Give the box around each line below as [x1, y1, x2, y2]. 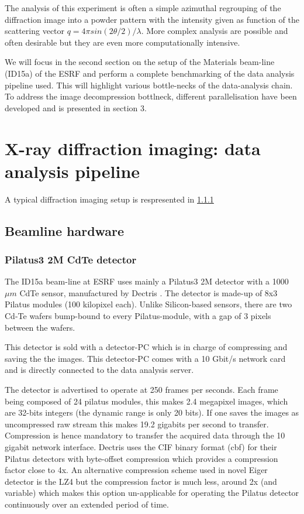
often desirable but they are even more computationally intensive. [5, 36, 240, 48]
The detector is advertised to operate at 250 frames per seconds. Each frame [5, 383, 278, 395]
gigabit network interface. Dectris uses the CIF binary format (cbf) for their [5, 440, 277, 453]
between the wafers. [5, 321, 75, 333]
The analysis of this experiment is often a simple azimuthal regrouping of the [5, 2, 281, 13]
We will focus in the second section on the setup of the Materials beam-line [5, 56, 275, 68]
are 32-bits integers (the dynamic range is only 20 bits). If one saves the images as [5, 406, 299, 419]
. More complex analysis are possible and [141, 25, 288, 37]
